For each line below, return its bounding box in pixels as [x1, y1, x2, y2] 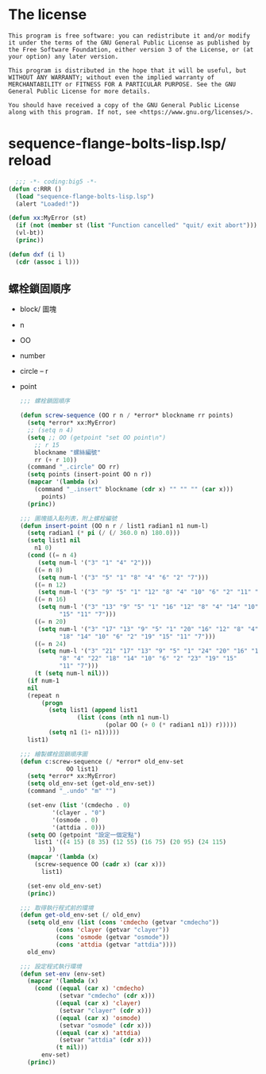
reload [8, 152, 52, 170]
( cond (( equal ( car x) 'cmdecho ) [34, 984, 145, 993]
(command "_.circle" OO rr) [27, 463, 121, 472]
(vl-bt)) [15, 229, 44, 237]
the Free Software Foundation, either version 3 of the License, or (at [8, 45, 254, 53]
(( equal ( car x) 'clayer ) [55, 999, 141, 1007]
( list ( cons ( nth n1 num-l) [76, 714, 170, 722]
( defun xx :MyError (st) [8, 214, 87, 222]
